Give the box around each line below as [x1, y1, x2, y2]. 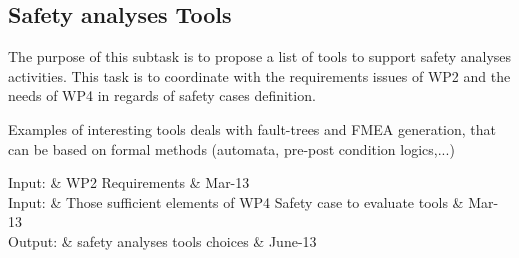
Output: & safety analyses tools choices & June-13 [8, 230, 317, 251]
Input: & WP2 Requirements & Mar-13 [8, 172, 250, 193]
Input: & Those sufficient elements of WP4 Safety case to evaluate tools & [8, 191, 464, 212]
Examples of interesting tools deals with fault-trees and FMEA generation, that [8, 118, 496, 139]
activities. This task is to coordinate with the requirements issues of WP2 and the [8, 65, 511, 86]
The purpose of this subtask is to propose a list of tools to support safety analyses [8, 46, 512, 67]
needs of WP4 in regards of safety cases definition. [8, 85, 316, 106]
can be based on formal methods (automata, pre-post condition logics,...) [8, 138, 455, 159]
